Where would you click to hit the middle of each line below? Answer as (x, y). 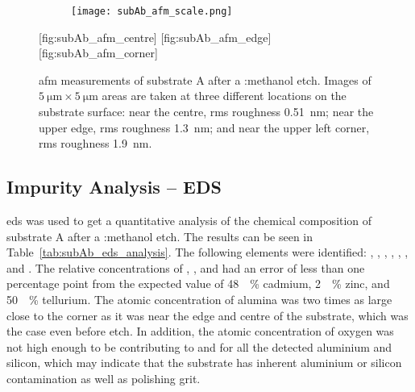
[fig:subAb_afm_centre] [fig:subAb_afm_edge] (155, 37)
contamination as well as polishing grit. (104, 378)
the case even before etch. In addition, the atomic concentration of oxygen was (200, 331)
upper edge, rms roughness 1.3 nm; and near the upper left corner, (204, 127)
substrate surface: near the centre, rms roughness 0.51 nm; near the (206, 112)
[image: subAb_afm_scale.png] (152, 11)
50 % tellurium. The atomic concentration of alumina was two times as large (199, 299)
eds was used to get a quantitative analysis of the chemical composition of (189, 221)
